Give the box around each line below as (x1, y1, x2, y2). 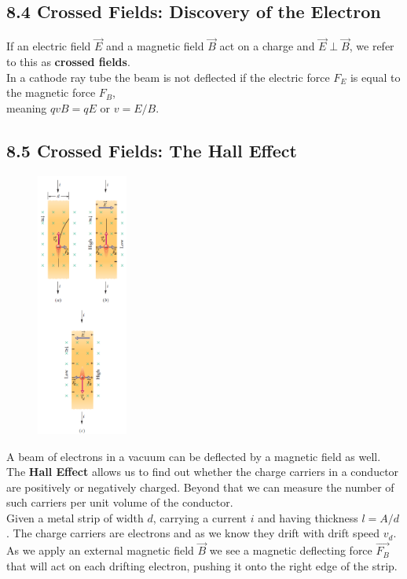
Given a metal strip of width (6, 509, 144, 526)
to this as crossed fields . (6, 53, 130, 70)
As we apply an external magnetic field (6, 542, 194, 559)
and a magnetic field (106, 38, 204, 54)
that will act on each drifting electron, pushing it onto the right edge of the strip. (6, 557, 398, 573)
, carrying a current (152, 509, 247, 526)
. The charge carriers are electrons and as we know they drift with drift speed (6, 525, 380, 541)
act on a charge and (219, 38, 315, 54)
